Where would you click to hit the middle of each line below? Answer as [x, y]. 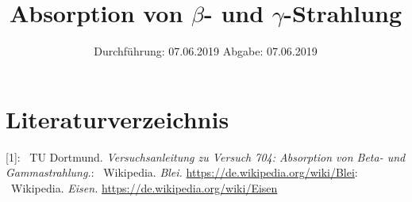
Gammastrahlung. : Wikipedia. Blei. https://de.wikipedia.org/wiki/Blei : [182, 172]
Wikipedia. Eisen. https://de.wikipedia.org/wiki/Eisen [144, 187]
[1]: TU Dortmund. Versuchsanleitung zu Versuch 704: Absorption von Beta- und [206, 156]
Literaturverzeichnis [117, 118]
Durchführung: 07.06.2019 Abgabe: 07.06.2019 [206, 51]
